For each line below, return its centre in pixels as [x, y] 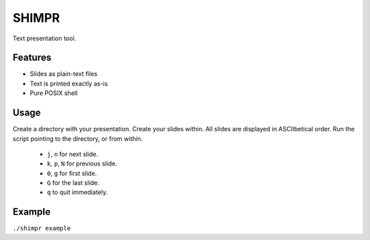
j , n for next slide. [73, 154]
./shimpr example [42, 228]
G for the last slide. [73, 183]
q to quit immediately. [77, 192]
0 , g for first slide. [72, 173]
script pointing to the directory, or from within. [78, 138]
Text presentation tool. [45, 38]
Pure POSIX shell [54, 93]
